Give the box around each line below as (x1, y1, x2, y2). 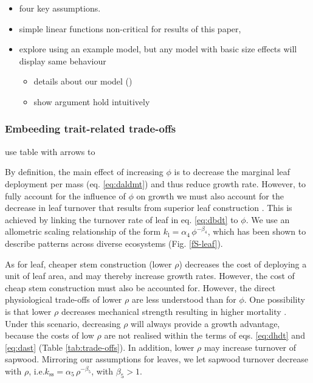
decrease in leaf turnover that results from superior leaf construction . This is (5, 201, 292, 214)
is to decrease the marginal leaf (174, 165, 290, 178)
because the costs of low (5, 329, 94, 342)
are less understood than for (131, 293, 236, 306)
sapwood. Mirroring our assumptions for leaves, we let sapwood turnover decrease (5, 353, 308, 365)
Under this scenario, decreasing (5, 317, 121, 330)
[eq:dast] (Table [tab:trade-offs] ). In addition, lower (5, 340, 194, 353)
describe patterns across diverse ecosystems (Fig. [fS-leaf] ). (5, 236, 223, 249)
